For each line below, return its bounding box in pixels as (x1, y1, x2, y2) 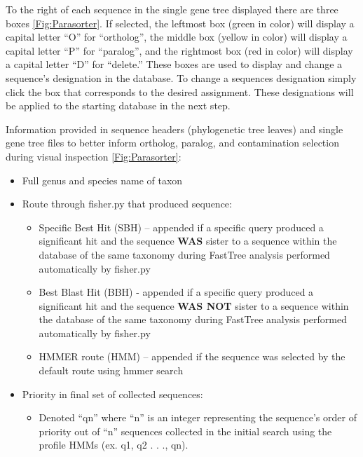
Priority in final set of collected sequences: (22, 386, 203, 401)
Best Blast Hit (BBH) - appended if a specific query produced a (39, 285, 314, 299)
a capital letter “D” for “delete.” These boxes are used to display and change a (6, 57, 343, 71)
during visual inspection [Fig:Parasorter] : (6, 149, 181, 163)
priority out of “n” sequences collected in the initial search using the (39, 423, 332, 438)
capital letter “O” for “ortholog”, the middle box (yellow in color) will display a (6, 29, 348, 44)
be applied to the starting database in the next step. (6, 98, 231, 113)
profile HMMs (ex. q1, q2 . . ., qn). (39, 437, 189, 452)
